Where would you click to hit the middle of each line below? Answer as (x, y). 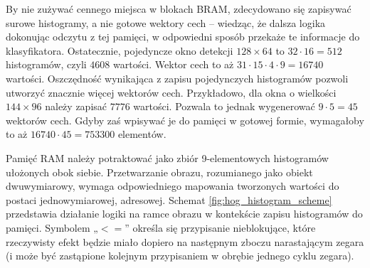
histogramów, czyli (46, 64)
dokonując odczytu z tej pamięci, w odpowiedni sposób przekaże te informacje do (183, 37)
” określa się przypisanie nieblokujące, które (220, 227)
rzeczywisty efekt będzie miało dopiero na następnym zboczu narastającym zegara (185, 241)
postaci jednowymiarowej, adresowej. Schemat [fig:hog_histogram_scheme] (169, 199)
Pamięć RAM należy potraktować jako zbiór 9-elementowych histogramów (167, 157)
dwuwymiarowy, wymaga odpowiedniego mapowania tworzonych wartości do (173, 186)
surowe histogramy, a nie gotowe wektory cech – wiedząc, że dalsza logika (166, 22)
